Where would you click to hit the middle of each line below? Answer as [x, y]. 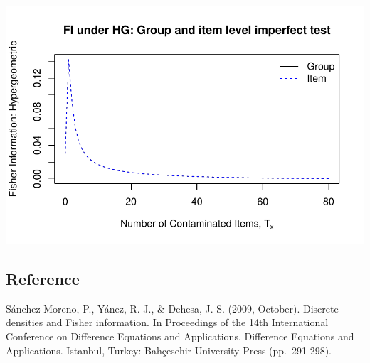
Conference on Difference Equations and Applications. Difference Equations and [180, 336]
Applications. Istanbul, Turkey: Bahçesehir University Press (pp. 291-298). [169, 350]
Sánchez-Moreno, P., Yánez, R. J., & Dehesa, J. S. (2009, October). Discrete [172, 308]
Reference [43, 278]
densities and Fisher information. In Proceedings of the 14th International [167, 322]
